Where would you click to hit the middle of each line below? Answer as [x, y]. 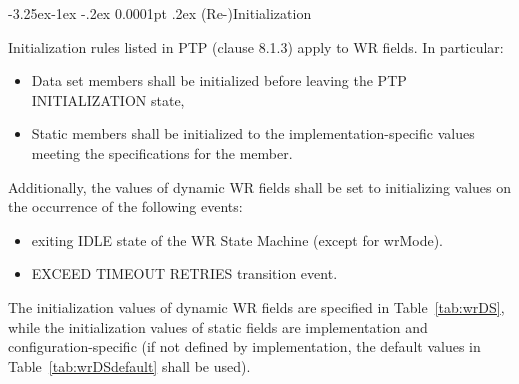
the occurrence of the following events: [125, 206]
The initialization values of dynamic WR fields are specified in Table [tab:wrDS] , [256, 306]
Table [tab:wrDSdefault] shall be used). [129, 365]
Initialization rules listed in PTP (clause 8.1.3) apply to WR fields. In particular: [256, 46]
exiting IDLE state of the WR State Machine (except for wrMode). [237, 239]
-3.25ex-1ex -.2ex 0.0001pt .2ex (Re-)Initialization [160, 13]
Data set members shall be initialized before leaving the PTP [219, 80]
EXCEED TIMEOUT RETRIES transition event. [184, 273]
